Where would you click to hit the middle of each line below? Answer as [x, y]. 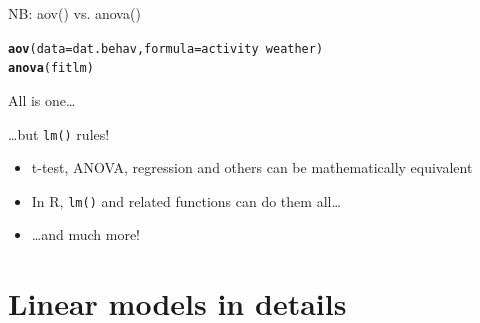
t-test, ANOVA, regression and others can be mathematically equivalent [252, 167]
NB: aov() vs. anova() [74, 13]
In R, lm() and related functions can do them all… [186, 200]
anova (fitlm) [51, 68]
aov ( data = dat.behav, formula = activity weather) [166, 48]
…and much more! [85, 234]
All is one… [42, 99]
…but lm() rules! [59, 133]
